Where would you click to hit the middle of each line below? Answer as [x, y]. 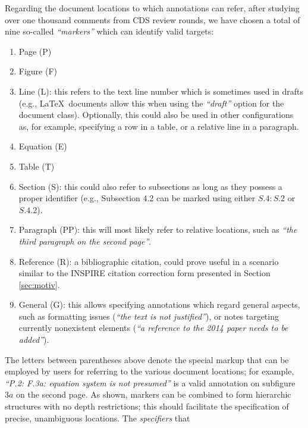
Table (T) [37, 166]
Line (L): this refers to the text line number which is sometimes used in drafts [161, 91]
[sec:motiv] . [39, 284]
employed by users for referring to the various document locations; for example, [150, 371]
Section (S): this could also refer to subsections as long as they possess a [150, 186]
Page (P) [35, 51]
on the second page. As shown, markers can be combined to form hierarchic [154, 394]
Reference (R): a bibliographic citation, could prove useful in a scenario [149, 261]
